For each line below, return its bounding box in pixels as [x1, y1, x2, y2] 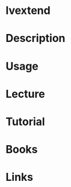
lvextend [5, 4, 51, 18]
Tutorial [5, 115, 46, 128]
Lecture [5, 87, 46, 101]
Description [5, 32, 66, 46]
